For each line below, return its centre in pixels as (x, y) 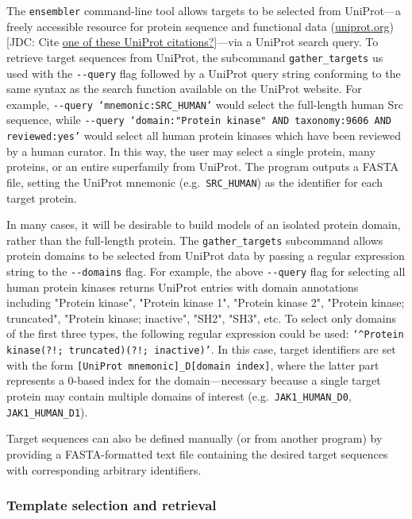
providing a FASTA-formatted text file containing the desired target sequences (197, 453)
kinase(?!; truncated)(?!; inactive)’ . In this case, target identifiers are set (201, 349)
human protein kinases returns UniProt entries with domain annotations (183, 287)
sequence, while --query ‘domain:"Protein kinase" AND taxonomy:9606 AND (199, 120)
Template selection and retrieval (112, 505)
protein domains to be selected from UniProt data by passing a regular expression (206, 256)
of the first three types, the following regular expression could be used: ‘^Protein (205, 333)
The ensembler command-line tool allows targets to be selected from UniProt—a (204, 10)
